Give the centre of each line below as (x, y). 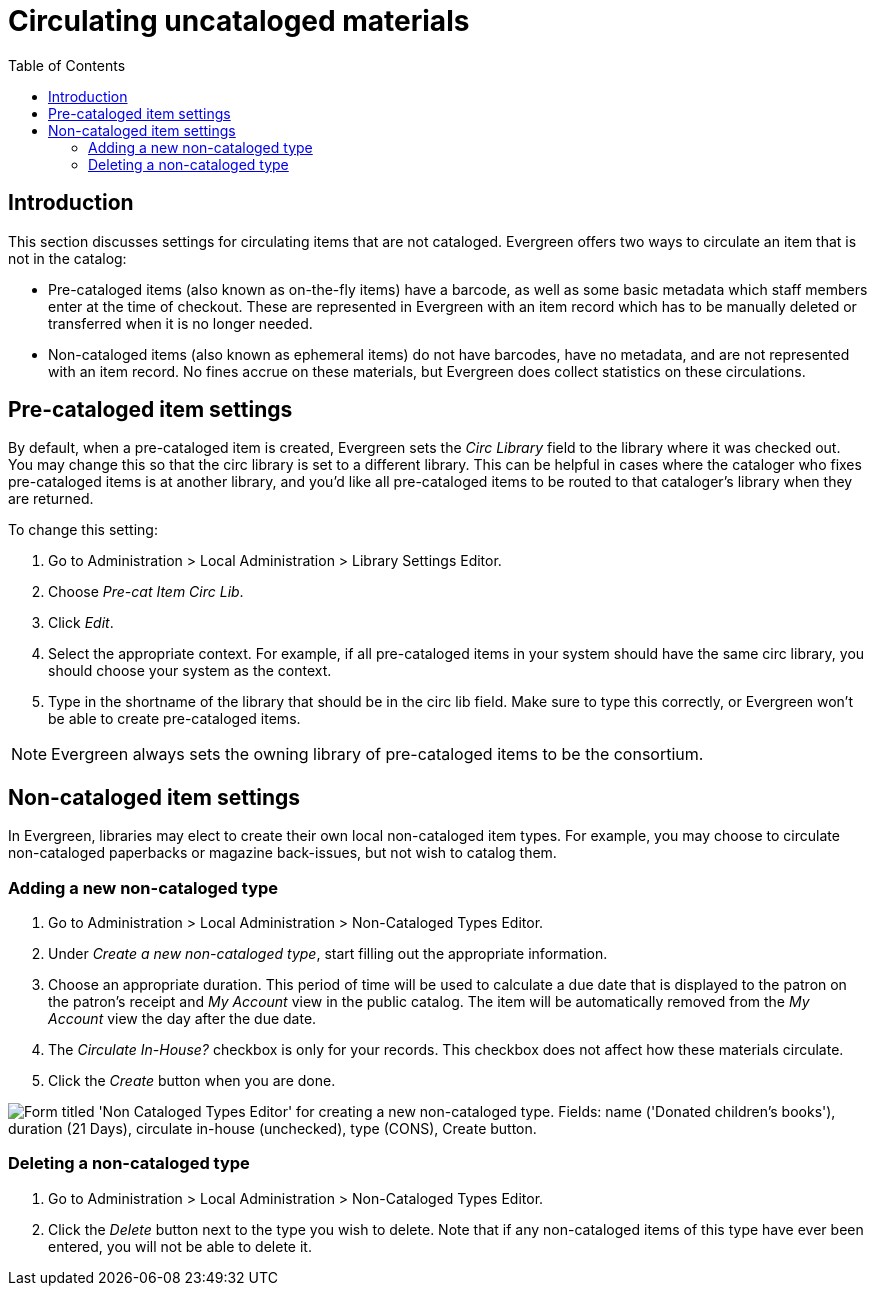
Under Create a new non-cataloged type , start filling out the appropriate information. (328, 954)
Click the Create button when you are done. (192, 1081)
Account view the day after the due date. (182, 1019)
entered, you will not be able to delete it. (180, 1246)
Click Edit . (81, 623)
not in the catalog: (67, 258)
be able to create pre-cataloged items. (174, 719)
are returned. (51, 499)
